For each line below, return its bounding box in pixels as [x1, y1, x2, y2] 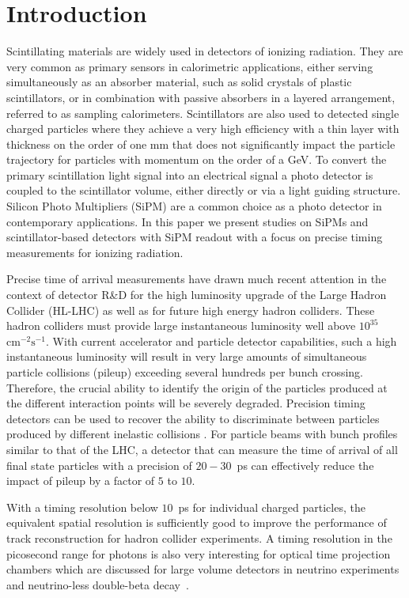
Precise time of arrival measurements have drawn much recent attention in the [6, 271, 387, 287]
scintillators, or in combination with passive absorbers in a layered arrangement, [6, 89, 396, 105]
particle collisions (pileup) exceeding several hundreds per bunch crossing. [6, 364, 364, 380]
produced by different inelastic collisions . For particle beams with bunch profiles [6, 426, 398, 442]
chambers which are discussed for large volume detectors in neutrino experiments [6, 561, 400, 577]
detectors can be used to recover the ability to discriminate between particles [6, 410, 380, 426]
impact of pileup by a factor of [6, 472, 155, 489]
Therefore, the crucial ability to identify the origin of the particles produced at [6, 379, 388, 396]
